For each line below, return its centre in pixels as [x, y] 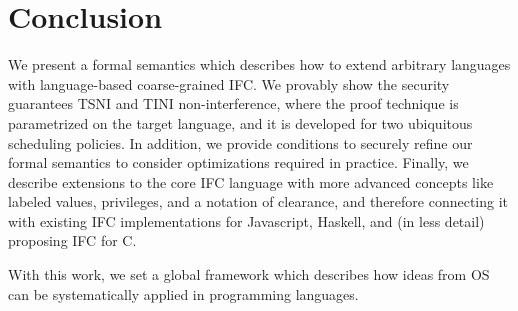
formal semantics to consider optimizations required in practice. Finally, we [238, 162]
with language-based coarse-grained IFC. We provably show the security [229, 83]
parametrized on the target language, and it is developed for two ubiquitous [240, 122]
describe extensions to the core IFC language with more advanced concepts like [251, 181]
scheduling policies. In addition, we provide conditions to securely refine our [240, 142]
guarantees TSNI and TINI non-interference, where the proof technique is [233, 103]
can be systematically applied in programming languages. [183, 293]
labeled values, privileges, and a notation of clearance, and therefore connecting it [258, 201]
